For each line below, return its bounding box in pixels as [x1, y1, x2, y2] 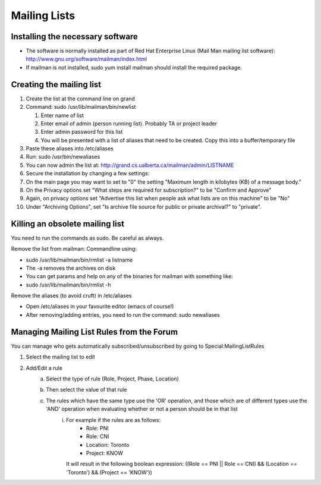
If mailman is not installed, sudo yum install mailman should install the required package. [26, 64, 243, 71]
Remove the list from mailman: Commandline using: [11, 245, 137, 253]
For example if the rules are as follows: [66, 416, 161, 423]
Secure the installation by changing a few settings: [26, 170, 150, 177]
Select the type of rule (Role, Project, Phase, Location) [46, 375, 180, 382]
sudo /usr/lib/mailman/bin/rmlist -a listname [26, 256, 133, 263]
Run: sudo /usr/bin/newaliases [26, 153, 100, 160]
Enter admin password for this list [40, 128, 123, 136]
